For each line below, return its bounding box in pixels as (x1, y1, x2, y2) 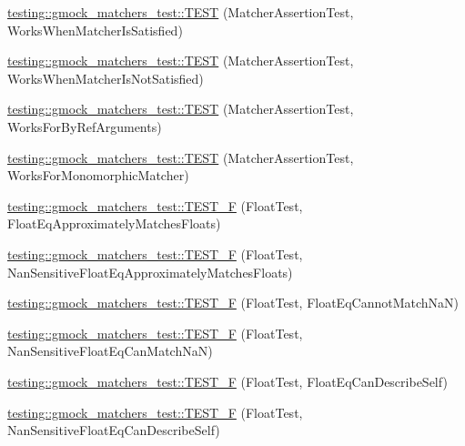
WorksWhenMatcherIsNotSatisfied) (7, 68, 204, 87)
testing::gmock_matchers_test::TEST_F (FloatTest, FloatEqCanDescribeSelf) (7, 371, 448, 390)
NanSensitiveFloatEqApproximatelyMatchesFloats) (7, 262, 293, 281)
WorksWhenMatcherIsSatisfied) (7, 20, 183, 39)
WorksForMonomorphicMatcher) (7, 166, 189, 185)
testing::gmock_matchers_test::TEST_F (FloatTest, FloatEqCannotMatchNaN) (7, 293, 460, 312)
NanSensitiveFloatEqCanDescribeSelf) (7, 421, 220, 440)
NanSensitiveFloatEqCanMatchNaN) (7, 341, 213, 360)
